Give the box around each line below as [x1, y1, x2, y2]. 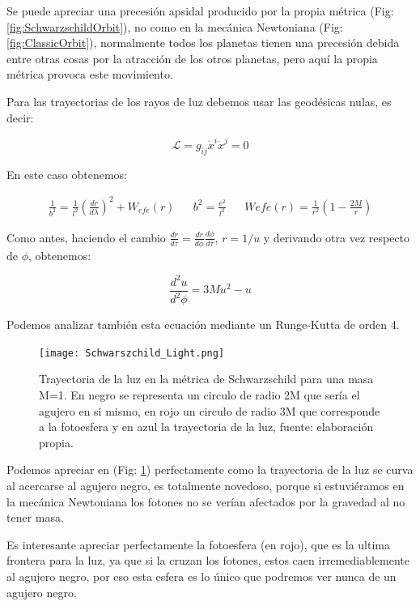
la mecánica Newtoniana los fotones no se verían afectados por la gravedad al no [6, 493, 405, 510]
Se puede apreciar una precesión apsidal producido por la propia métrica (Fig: [6, 2, 394, 19]
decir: [6, 109, 34, 126]
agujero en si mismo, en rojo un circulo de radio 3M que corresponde [39, 402, 380, 419]
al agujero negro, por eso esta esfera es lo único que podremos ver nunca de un [6, 567, 397, 584]
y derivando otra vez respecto [263, 228, 410, 245]
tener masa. [6, 509, 64, 526]
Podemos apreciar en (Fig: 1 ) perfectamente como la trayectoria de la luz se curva [6, 461, 414, 478]
